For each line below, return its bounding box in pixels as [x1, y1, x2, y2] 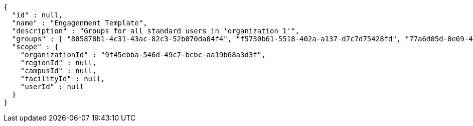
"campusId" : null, [20, 67, 97, 75]
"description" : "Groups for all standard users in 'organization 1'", [12, 27, 300, 35]
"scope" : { [12, 43, 59, 51]
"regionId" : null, [20, 59, 97, 67]
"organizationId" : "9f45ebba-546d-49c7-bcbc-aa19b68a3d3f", [20, 51, 266, 59]
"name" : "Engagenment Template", [12, 19, 147, 27]
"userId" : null [20, 83, 84, 91]
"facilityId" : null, [20, 75, 105, 83]
